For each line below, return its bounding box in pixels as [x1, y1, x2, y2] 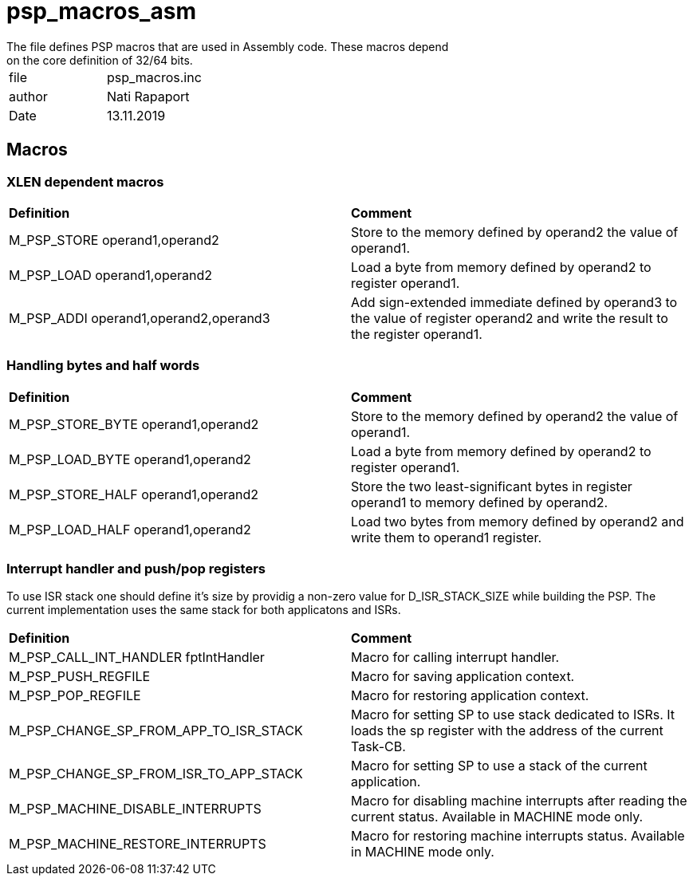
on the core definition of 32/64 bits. [6, 53, 193, 67]
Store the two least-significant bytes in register [351, 478, 632, 494]
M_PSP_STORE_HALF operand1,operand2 [9, 486, 259, 502]
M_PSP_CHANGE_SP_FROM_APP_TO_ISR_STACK [9, 723, 303, 739]
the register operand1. [351, 325, 482, 342]
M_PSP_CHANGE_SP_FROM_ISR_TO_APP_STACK [9, 766, 303, 782]
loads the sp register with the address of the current [351, 723, 663, 739]
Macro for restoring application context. [351, 687, 589, 704]
